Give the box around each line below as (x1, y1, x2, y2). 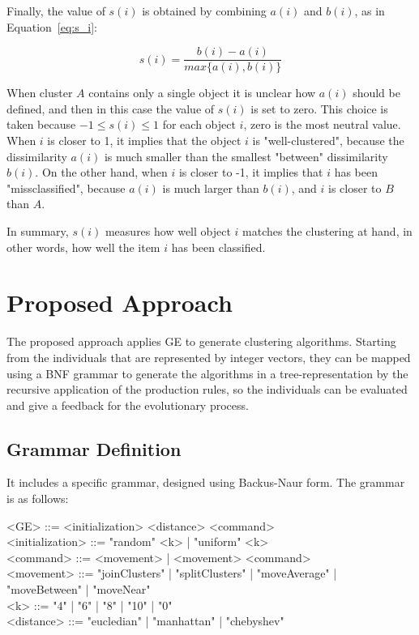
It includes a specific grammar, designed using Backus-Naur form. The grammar (6, 474, 405, 491)
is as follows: (6, 490, 69, 507)
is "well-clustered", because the (252, 132, 404, 149)
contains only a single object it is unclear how (88, 84, 316, 101)
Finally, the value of (6, 2, 105, 19)
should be (353, 84, 400, 101)
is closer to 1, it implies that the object (47, 132, 242, 149)
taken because (6, 116, 76, 133)
